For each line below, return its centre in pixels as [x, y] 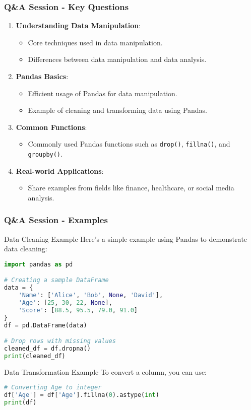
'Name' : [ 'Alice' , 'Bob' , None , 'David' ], [91, 295]
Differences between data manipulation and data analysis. [117, 59]
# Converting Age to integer [53, 388]
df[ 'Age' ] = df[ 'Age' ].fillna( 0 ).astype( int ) [82, 395]
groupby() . [45, 154]
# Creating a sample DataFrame [56, 280]
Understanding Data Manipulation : [78, 25]
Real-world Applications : [60, 170]
